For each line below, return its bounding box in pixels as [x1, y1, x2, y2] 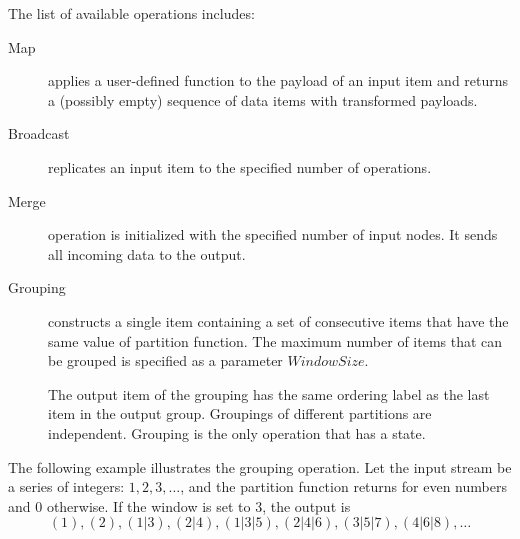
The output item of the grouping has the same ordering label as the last [48, 383, 490, 404]
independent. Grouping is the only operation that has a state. [48, 422, 426, 443]
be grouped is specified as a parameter [48, 350, 283, 371]
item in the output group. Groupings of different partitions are [48, 403, 432, 424]
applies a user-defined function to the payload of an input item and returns [48, 70, 509, 91]
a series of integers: [8, 476, 125, 497]
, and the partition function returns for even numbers [180, 476, 507, 497]
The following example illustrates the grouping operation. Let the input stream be [8, 456, 512, 477]
